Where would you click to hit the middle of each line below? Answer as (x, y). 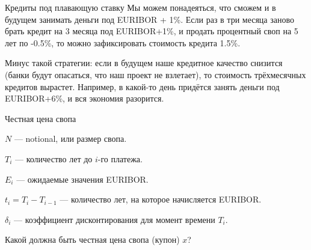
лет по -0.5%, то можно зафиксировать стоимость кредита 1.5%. (123, 42)
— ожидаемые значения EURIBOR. (82, 179)
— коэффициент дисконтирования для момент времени (115, 219)
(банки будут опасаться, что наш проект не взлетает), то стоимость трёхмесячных (155, 74)
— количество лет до (54, 158)
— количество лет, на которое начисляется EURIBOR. (161, 199)
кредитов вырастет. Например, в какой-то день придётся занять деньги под (142, 86)
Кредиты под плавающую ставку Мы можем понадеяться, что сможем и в (140, 7)
